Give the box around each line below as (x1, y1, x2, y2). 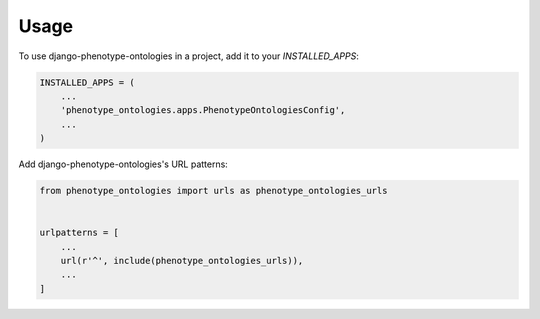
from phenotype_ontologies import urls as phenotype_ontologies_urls (39, 185, 388, 197)
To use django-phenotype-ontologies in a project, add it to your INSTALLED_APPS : (18, 50, 359, 62)
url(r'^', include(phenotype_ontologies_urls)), (60, 255, 304, 267)
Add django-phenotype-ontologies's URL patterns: (18, 158, 229, 170)
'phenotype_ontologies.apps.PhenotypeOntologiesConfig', (60, 105, 346, 116)
